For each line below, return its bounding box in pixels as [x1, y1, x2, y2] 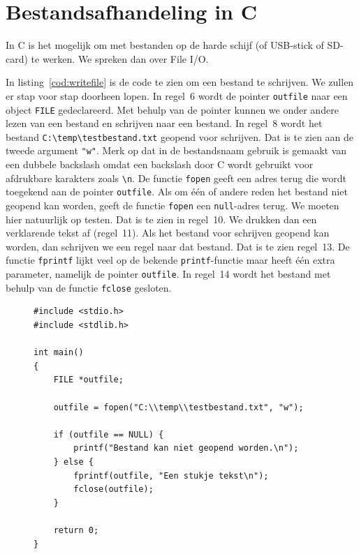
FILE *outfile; [53, 375, 124, 385]
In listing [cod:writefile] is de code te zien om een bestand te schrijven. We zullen [6, 75, 354, 89]
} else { [53, 456, 94, 467]
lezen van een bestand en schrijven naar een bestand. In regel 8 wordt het [6, 116, 323, 130]
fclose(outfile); [73, 484, 154, 495]
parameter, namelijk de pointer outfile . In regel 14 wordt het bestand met [6, 267, 331, 281]
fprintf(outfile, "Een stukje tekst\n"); [73, 470, 269, 481]
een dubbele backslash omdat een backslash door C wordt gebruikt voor [6, 157, 314, 172]
